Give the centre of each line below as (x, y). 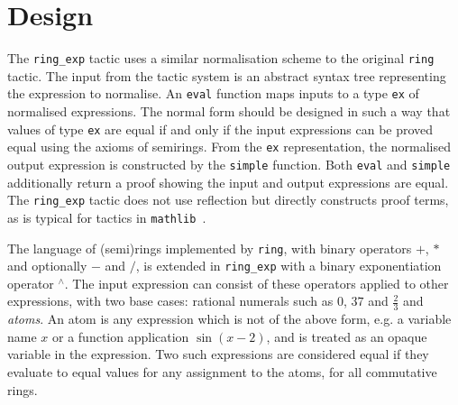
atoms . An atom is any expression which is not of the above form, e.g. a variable (229, 319)
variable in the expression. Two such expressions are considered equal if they (218, 354)
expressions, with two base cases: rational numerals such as (170, 301)
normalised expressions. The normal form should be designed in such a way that (229, 111)
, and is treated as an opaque (347, 336)
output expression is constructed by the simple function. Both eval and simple (229, 164)
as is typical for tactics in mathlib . (107, 217)
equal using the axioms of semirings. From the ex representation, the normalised (229, 147)
